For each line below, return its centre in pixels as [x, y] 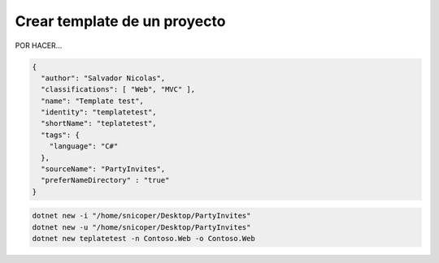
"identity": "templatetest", [99, 112]
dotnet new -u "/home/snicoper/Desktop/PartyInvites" [141, 227]
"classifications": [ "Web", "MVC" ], [118, 90]
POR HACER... [39, 45]
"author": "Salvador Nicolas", [103, 78]
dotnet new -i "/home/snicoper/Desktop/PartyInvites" [141, 216]
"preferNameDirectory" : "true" [105, 180]
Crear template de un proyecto [120, 21]
